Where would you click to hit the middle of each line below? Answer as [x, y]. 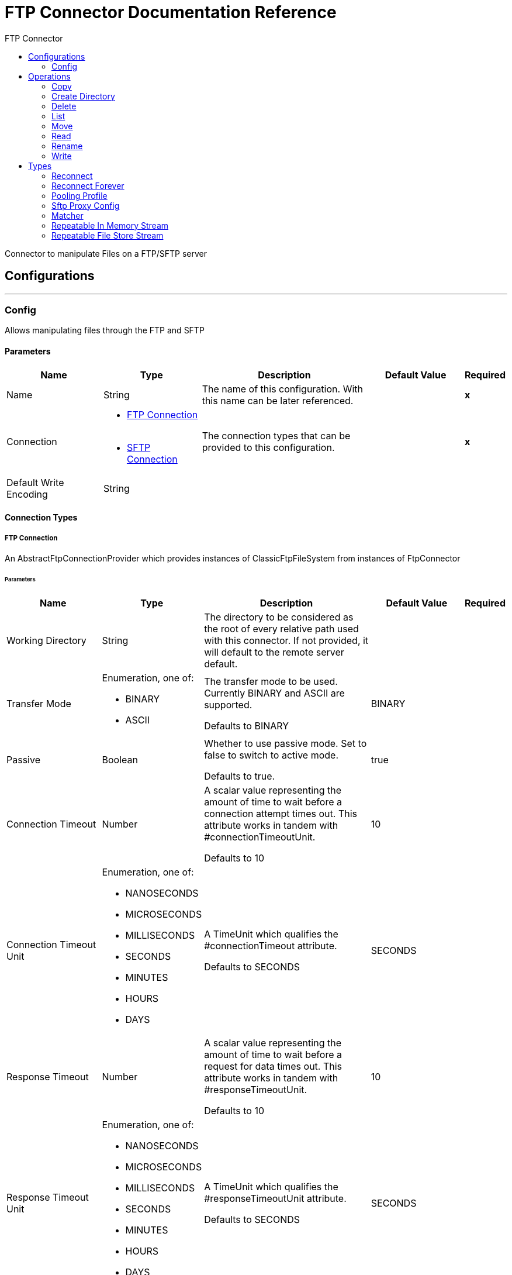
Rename [67, 146]
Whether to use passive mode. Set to [286, 743]
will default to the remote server [274, 652]
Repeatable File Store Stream [108, 235]
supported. [228, 704]
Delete [64, 106]
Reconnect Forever [88, 185]
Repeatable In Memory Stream [110, 225]
